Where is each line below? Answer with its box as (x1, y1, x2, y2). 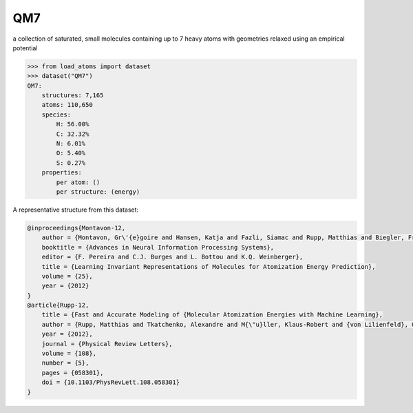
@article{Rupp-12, (27, 301, 89, 310)
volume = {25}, (41, 272, 93, 280)
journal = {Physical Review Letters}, (41, 340, 173, 347)
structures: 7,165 (41, 92, 104, 99)
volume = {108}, (41, 350, 96, 358)
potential (12, 43, 38, 52)
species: (41, 110, 72, 119)
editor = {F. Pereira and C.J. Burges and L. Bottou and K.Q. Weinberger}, (41, 253, 304, 261)
